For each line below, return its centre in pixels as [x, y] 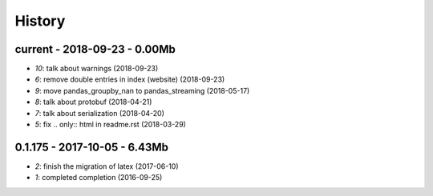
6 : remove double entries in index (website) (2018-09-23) [130, 79]
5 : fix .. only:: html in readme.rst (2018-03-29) [110, 125]
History [40, 21]
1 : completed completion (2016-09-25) [99, 178]
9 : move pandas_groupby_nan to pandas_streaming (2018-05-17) [142, 90]
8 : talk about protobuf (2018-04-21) [93, 102]
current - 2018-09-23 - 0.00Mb [95, 49]
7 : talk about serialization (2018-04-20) [99, 113]
